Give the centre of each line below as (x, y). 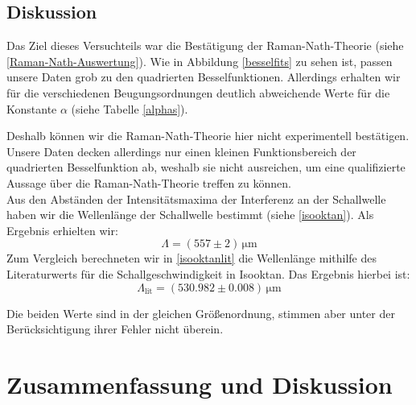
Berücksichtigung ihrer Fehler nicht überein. (115, 329)
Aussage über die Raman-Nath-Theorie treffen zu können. (149, 182)
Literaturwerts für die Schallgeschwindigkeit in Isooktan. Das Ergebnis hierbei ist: (208, 273)
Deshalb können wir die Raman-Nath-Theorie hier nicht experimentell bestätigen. (208, 136)
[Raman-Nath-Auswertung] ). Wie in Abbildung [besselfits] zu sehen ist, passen (200, 61)
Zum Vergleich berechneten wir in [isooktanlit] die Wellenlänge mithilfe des (192, 258)
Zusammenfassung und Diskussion (200, 384)
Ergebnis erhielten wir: (62, 230)
